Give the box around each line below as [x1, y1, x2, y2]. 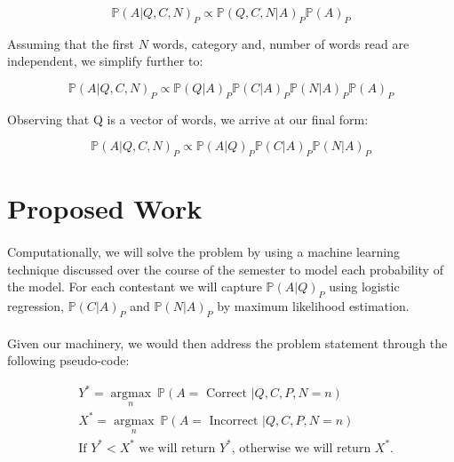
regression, [7, 297, 65, 315]
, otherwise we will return [231, 442, 371, 455]
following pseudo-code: [7, 351, 130, 370]
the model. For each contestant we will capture [7, 277, 262, 296]
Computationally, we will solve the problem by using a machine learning [7, 243, 401, 261]
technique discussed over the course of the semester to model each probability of [7, 259, 443, 278]
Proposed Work [7, 190, 203, 227]
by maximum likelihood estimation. [217, 297, 410, 315]
